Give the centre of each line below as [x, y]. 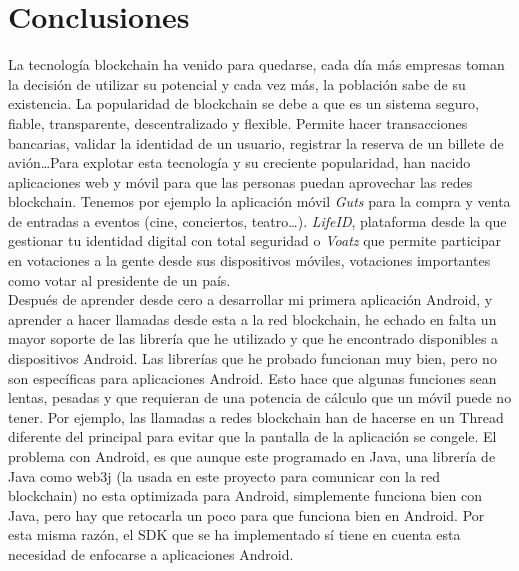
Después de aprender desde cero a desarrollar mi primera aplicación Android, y [250, 299]
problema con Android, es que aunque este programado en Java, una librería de [252, 456]
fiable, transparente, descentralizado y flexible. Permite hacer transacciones [238, 122]
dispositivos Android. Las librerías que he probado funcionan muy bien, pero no [252, 358]
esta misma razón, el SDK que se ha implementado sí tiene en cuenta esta [234, 534]
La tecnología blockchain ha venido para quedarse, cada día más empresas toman [256, 64]
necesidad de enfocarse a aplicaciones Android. [151, 553]
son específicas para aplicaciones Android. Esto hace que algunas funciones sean [252, 377]
